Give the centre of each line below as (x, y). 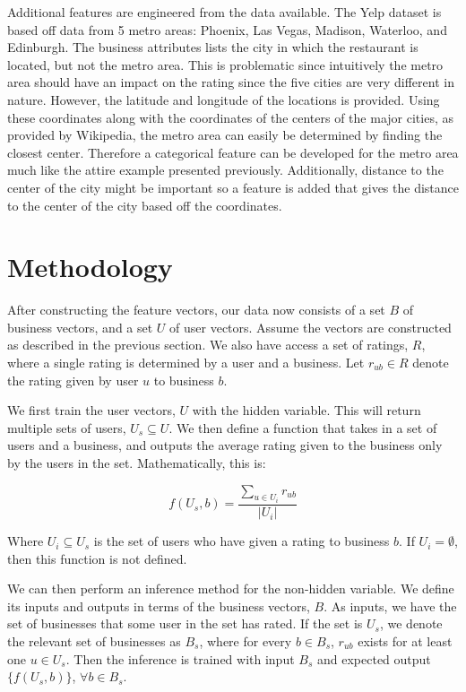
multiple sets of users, (67, 427)
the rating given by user (73, 380)
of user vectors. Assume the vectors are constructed (311, 327)
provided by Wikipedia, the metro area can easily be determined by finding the (225, 135)
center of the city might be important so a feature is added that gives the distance (233, 187)
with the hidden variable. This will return (306, 410)
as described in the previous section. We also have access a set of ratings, (208, 345)
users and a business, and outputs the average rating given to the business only (225, 445)
